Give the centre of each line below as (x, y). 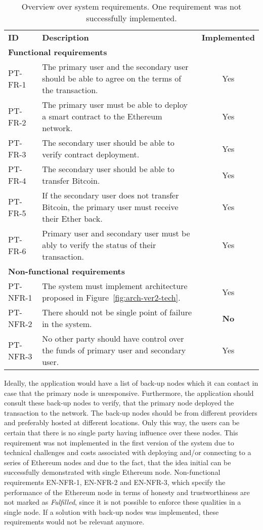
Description (65, 37)
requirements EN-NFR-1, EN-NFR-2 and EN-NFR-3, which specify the (115, 482)
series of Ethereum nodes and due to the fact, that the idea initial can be (118, 462)
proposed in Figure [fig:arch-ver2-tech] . (111, 297)
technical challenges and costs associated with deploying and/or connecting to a (128, 452)
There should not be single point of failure (117, 312)
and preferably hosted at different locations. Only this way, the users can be (122, 422)
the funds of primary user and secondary (114, 350)
